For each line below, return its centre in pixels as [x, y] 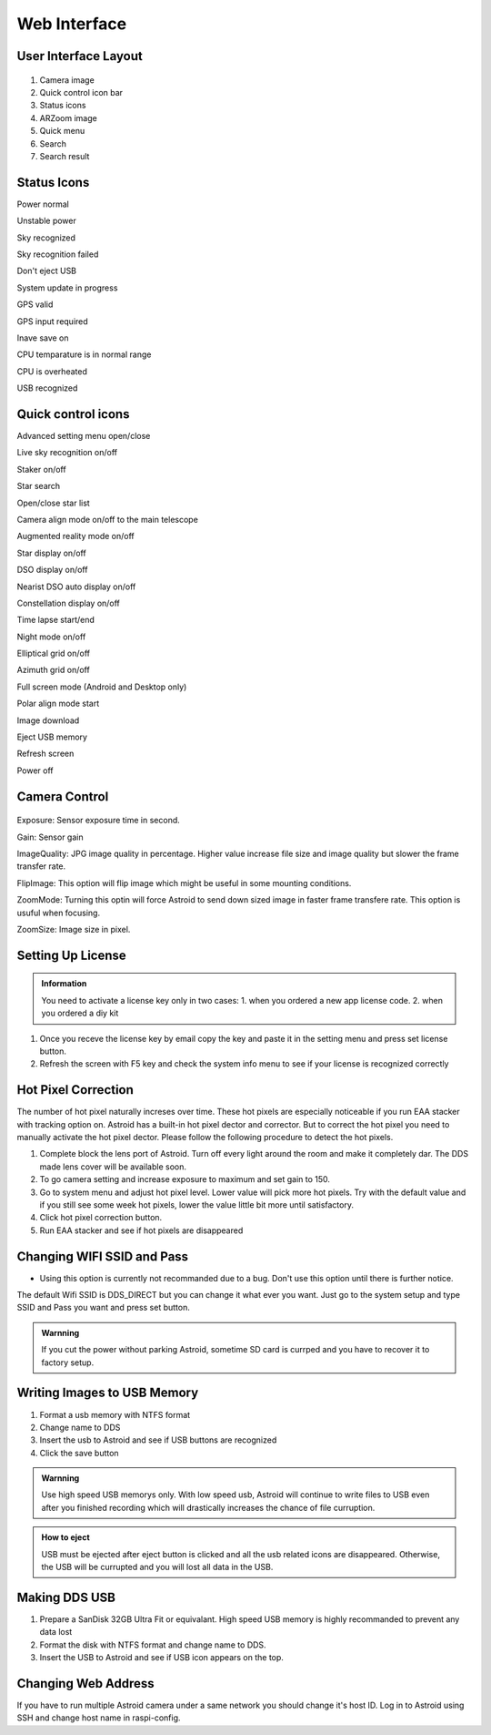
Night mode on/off [51, 637]
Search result [65, 156]
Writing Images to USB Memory [108, 1393]
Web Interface [72, 24]
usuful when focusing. [58, 913]
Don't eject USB [47, 271]
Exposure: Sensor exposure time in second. [99, 821]
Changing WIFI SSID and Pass [103, 1256]
